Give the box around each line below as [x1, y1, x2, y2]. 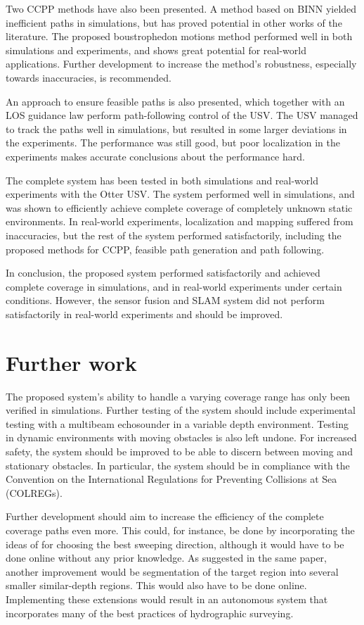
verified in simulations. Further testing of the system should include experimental [6, 403, 356, 417]
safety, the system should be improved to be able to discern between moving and [6, 443, 353, 458]
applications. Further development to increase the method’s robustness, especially [6, 56, 357, 71]
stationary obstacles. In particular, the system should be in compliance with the [6, 457, 350, 472]
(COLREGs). [6, 485, 63, 500]
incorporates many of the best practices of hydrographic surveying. [6, 605, 294, 620]
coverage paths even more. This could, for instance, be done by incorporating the [6, 522, 355, 537]
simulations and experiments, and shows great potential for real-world [6, 42, 306, 57]
